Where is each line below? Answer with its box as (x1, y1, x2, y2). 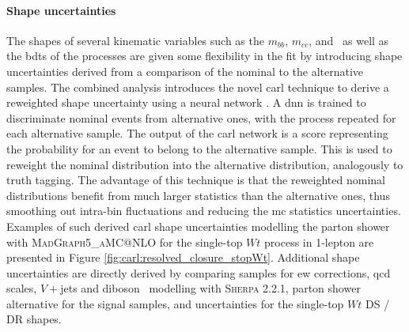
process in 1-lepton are (264, 233, 374, 250)
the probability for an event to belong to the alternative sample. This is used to (6, 140, 392, 157)
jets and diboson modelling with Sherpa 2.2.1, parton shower (60, 280, 361, 296)
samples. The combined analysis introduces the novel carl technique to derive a (6, 78, 389, 95)
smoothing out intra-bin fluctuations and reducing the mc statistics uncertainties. (6, 202, 401, 219)
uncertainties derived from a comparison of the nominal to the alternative (6, 62, 364, 79)
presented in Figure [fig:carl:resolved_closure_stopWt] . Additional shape (6, 249, 360, 266)
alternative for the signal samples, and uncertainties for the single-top (6, 295, 344, 311)
